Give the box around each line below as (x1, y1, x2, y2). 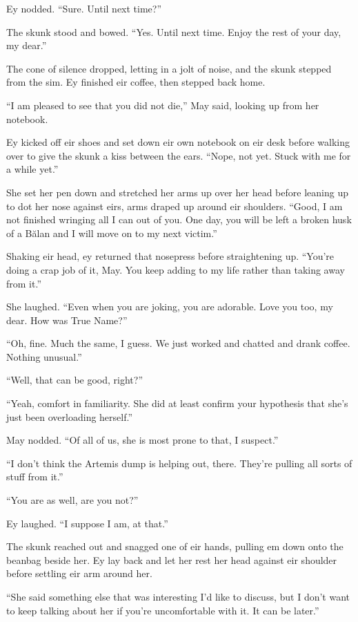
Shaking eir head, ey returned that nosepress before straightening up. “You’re (6, 249, 335, 263)
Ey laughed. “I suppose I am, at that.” (6, 516, 168, 530)
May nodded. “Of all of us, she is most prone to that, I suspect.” (6, 433, 279, 447)
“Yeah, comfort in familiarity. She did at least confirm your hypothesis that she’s (6, 396, 348, 411)
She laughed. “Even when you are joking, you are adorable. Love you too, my (6, 299, 333, 314)
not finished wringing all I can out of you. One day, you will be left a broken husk (6, 212, 352, 227)
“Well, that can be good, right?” (6, 373, 143, 387)
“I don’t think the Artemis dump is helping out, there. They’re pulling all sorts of (6, 455, 352, 470)
